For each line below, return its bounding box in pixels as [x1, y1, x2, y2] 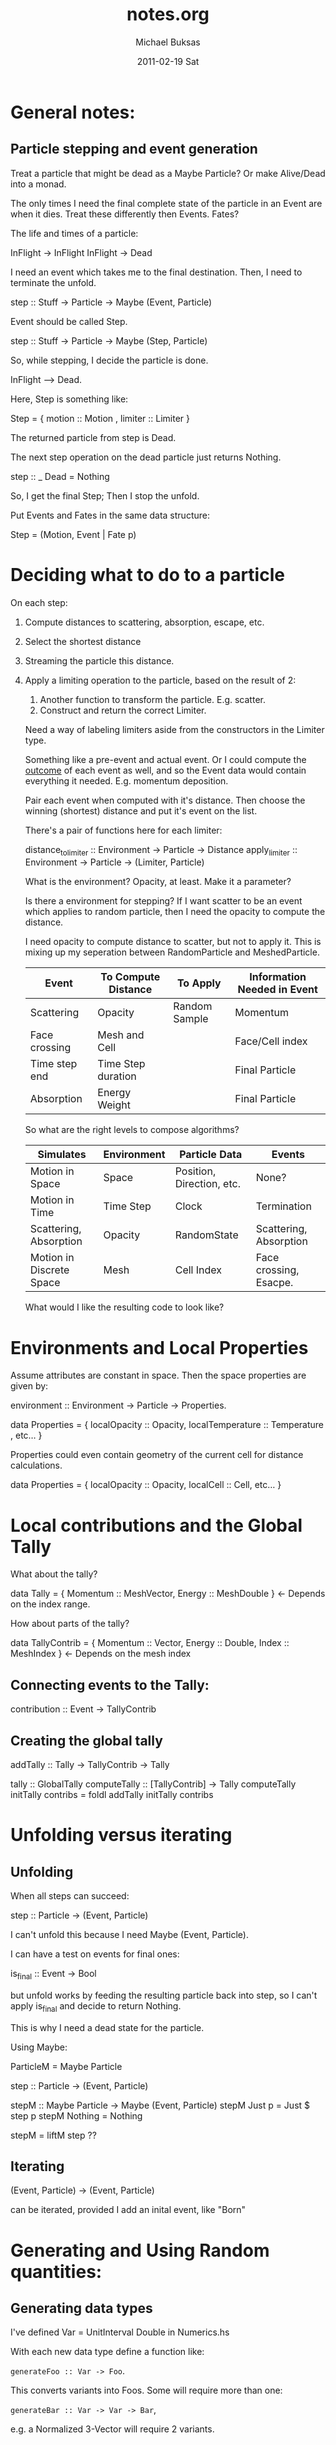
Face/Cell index [234, 1034, 308, 1048]
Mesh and [97, 1028, 145, 1042]
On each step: [10, 596, 68, 608]
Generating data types [10, 2299, 153, 2317]
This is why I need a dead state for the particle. [10, 2021, 205, 2033]
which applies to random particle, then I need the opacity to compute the [24, 906, 326, 918]
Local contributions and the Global [10, 1514, 303, 1537]
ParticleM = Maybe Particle [10, 2060, 123, 2072]
